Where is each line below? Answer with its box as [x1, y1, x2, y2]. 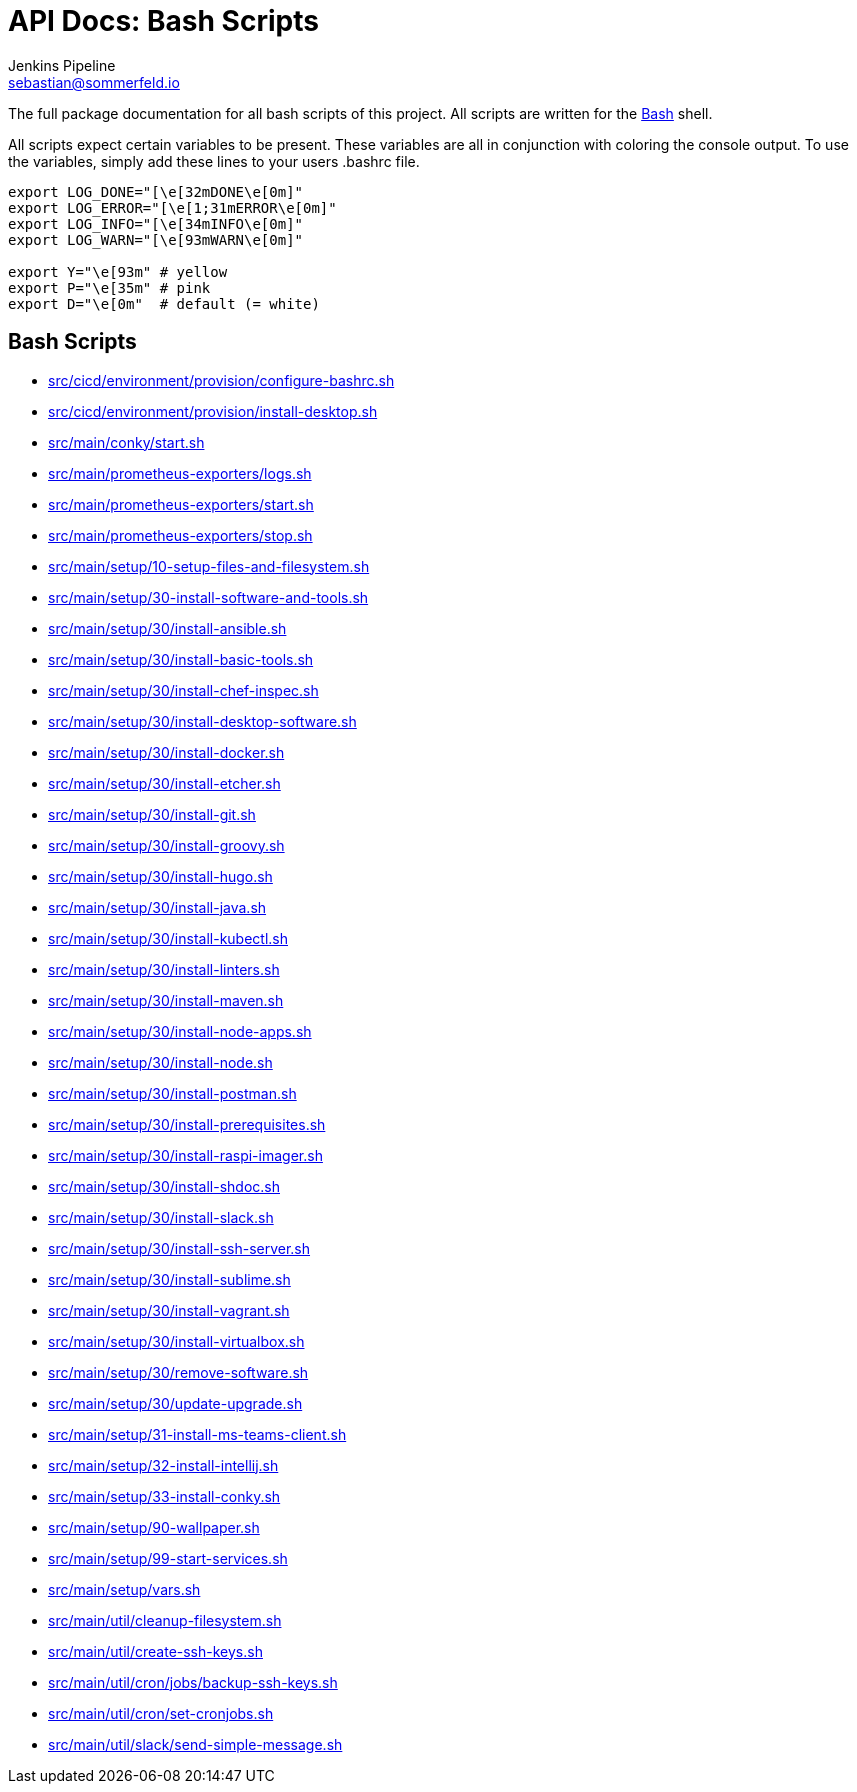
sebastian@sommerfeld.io [8, 73, 180, 91]
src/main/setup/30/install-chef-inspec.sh [48, 681, 319, 699]
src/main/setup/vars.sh [48, 1580, 201, 1598]
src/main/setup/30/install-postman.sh [48, 1084, 297, 1102]
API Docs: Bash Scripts [8, 4, 319, 38]
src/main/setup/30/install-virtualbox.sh [48, 1332, 305, 1350]
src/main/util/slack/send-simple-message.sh [48, 1735, 343, 1753]
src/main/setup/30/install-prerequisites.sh [48, 1115, 326, 1133]
